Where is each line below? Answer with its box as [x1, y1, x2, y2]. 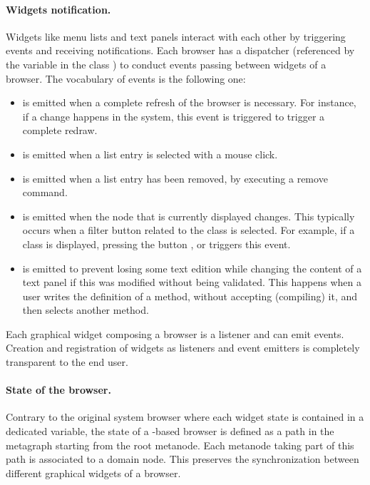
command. [22, 185, 68, 200]
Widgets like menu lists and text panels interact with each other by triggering [6, 29, 346, 44]
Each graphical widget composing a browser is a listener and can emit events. [6, 326, 344, 341]
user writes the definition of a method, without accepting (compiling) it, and [22, 288, 358, 303]
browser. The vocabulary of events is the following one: [6, 71, 246, 86]
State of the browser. [6, 382, 111, 397]
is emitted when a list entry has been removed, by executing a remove [22, 170, 328, 185]
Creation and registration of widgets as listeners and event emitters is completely [6, 340, 360, 355]
